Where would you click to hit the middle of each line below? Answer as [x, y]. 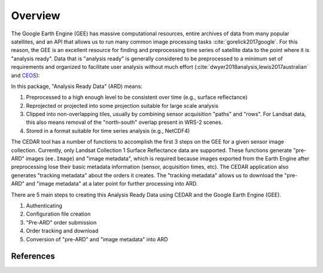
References [33, 257]
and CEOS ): [25, 75]
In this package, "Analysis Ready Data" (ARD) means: [77, 86]
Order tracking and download [62, 231]
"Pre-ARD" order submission [61, 222]
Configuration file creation [58, 214]
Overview [36, 16]
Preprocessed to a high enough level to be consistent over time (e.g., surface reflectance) [137, 97]
